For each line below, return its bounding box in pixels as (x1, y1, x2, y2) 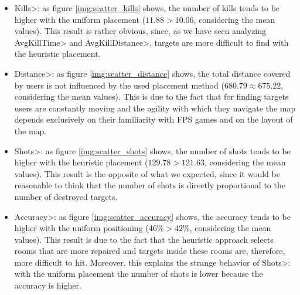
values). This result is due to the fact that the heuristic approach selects (14, 233, 274, 245)
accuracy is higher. (14, 279, 81, 291)
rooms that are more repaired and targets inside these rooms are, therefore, (14, 245, 285, 257)
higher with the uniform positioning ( (14, 222, 149, 234)
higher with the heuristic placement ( (14, 156, 148, 168)
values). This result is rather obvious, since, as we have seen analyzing (14, 25, 267, 37)
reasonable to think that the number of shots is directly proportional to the (14, 179, 285, 191)
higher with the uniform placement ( (14, 13, 146, 25)
